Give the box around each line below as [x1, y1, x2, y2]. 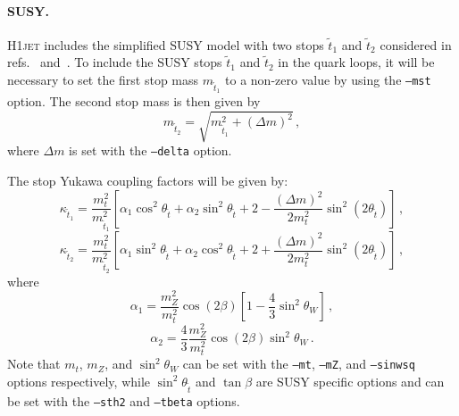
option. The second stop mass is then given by [7, 92, 261, 111]
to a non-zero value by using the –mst [225, 70, 431, 88]
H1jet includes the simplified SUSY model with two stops [7, 35, 324, 54]
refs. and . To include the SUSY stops [7, 53, 222, 71]
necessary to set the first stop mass [7, 70, 199, 88]
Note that [7, 354, 61, 373]
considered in [380, 35, 452, 54]
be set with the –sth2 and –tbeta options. [7, 391, 240, 410]
